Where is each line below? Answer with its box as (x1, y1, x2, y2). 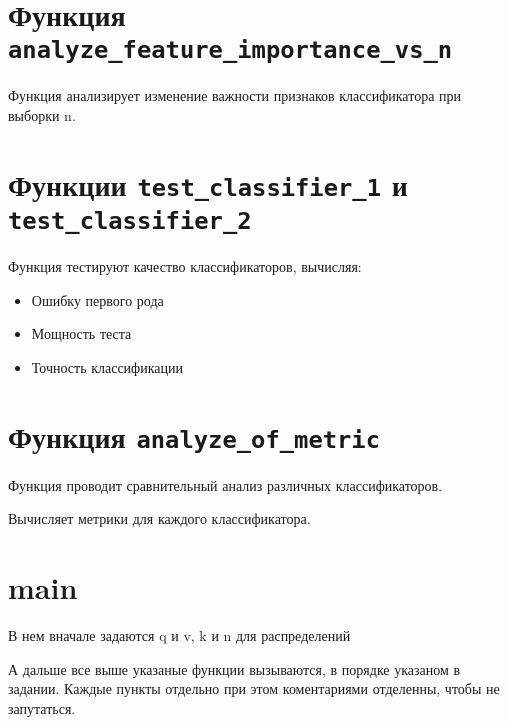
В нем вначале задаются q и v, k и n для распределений (8, 625, 351, 646)
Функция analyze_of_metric (8, 415, 381, 456)
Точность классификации (31, 356, 183, 377)
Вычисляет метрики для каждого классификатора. (8, 508, 311, 529)
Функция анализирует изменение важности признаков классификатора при (8, 85, 462, 106)
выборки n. (8, 105, 76, 126)
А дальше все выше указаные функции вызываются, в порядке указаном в (8, 658, 461, 679)
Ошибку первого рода (31, 289, 164, 310)
